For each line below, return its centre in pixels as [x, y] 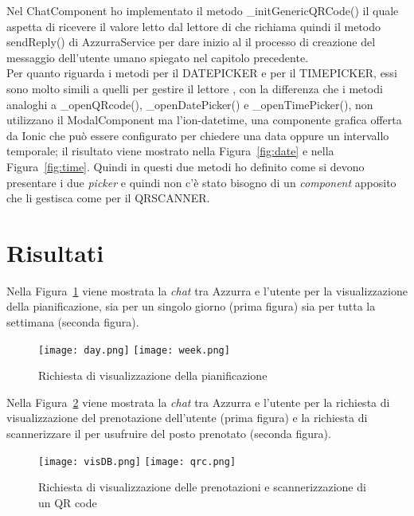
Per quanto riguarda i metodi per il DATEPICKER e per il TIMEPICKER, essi [202, 73]
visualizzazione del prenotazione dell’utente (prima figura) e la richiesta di [187, 418]
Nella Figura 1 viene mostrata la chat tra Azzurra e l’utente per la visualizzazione [207, 290]
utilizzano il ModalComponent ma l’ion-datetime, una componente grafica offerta [204, 120]
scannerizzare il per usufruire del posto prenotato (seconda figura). [169, 434]
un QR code [68, 502]
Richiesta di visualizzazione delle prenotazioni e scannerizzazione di [202, 487]
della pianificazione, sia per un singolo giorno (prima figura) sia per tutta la [191, 306]
